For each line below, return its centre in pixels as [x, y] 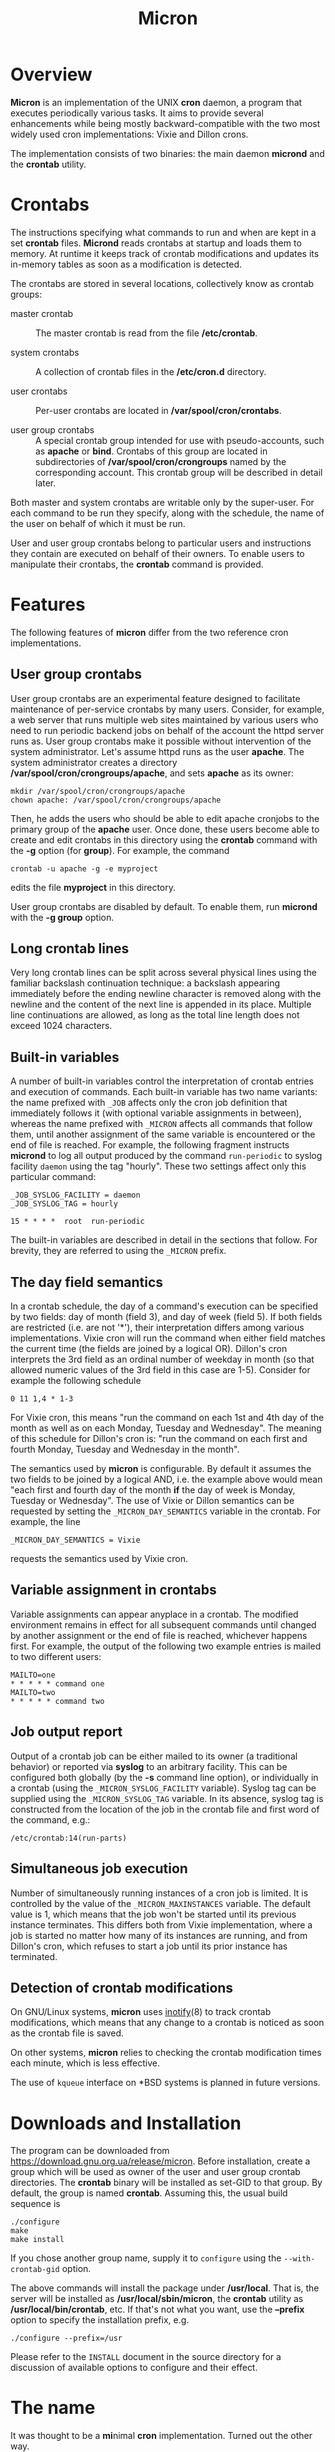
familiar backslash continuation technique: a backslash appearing [145, 983]
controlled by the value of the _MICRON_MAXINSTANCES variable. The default [161, 1903]
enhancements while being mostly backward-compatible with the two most [165, 123]
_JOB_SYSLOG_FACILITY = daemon [75, 1195]
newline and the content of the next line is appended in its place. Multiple [161, 1004]
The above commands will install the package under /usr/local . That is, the [165, 2288]
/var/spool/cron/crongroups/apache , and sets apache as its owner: [152, 773]
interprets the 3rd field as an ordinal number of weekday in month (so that [162, 1359]
